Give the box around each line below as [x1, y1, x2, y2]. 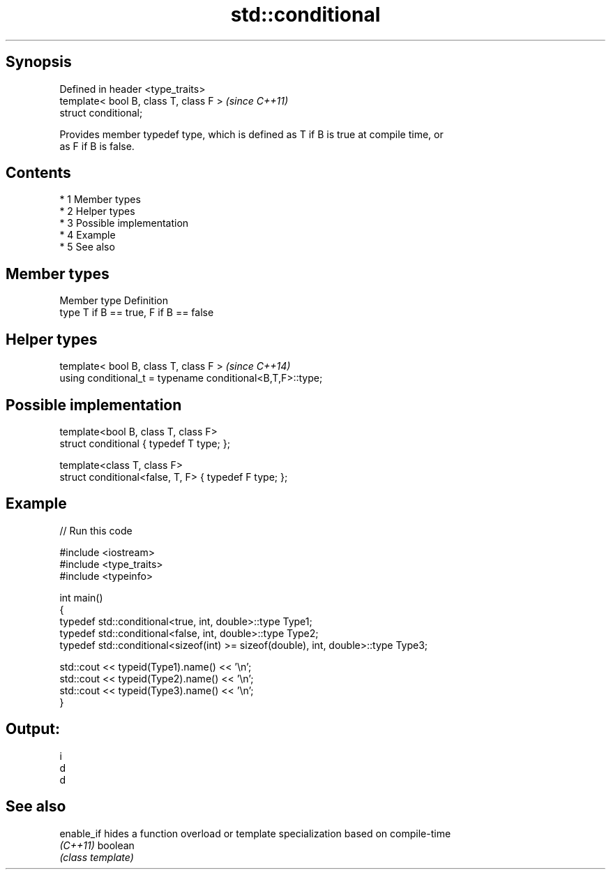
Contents [6, 164, 71, 182]
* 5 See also [59, 241, 115, 253]
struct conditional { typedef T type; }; [59, 437, 230, 449]
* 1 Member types [59, 193, 141, 206]
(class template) [59, 851, 134, 863]
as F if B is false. [59, 140, 135, 152]
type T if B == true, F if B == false [59, 306, 214, 319]
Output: [6, 720, 60, 738]
